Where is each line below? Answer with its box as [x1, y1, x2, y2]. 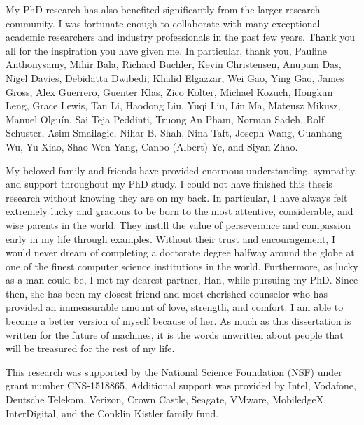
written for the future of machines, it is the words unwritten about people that [6, 327, 344, 342]
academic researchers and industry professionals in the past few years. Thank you [6, 29, 355, 44]
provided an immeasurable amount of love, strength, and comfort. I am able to [6, 300, 344, 314]
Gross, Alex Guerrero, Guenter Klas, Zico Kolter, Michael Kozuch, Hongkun [6, 84, 333, 99]
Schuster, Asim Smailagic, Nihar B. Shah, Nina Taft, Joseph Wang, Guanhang [6, 125, 342, 140]
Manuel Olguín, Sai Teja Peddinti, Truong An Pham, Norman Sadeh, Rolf [6, 111, 324, 126]
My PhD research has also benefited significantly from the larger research [6, 2, 321, 16]
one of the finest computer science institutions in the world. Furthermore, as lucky [6, 258, 358, 273]
